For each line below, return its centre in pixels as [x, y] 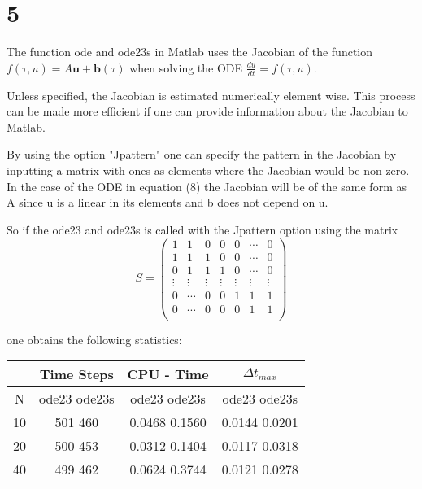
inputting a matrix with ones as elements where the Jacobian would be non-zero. [208, 170]
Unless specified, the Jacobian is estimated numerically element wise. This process [211, 95]
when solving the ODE [186, 67]
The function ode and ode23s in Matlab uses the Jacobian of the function [190, 52]
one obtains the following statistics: [94, 339]
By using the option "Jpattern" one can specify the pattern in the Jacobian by [202, 154]
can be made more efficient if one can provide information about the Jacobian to [207, 111]
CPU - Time [168, 374]
